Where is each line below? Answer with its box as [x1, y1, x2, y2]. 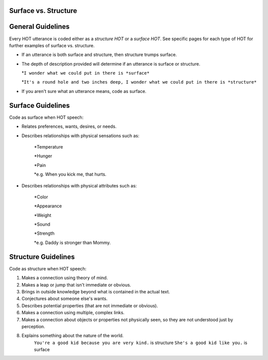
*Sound [34, 221, 51, 227]
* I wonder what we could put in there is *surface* [21, 70, 150, 76]
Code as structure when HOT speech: [9, 266, 87, 271]
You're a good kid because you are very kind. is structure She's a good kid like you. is [34, 340, 248, 346]
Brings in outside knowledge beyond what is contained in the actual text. [21, 288, 170, 294]
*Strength [34, 230, 55, 236]
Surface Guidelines [9, 101, 70, 109]
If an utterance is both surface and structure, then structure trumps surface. [21, 52, 177, 58]
